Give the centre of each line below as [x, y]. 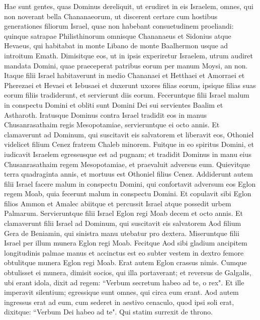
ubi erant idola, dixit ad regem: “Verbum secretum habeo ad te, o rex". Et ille [124, 282]
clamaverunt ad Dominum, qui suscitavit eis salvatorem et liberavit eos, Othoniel [129, 134]
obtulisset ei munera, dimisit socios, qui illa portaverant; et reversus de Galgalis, [128, 272]
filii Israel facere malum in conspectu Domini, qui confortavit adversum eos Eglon [130, 183]
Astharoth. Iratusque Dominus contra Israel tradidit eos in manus [105, 114]
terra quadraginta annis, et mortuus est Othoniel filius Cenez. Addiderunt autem [128, 174]
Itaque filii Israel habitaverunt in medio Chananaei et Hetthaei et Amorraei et [124, 75]
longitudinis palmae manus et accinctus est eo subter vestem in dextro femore [124, 252]
